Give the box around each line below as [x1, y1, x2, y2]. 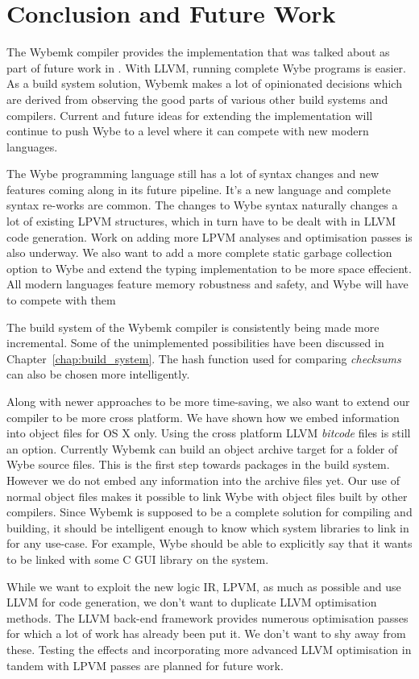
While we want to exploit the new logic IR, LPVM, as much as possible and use [6, 578, 401, 594]
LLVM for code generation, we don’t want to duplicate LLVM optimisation [6, 594, 377, 611]
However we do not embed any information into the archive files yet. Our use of [6, 471, 400, 488]
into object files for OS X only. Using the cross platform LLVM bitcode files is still [6, 424, 411, 441]
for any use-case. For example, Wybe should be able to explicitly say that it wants [6, 535, 413, 552]
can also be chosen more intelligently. [6, 366, 190, 383]
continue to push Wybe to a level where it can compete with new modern [6, 122, 369, 139]
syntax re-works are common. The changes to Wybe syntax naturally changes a [6, 197, 398, 213]
